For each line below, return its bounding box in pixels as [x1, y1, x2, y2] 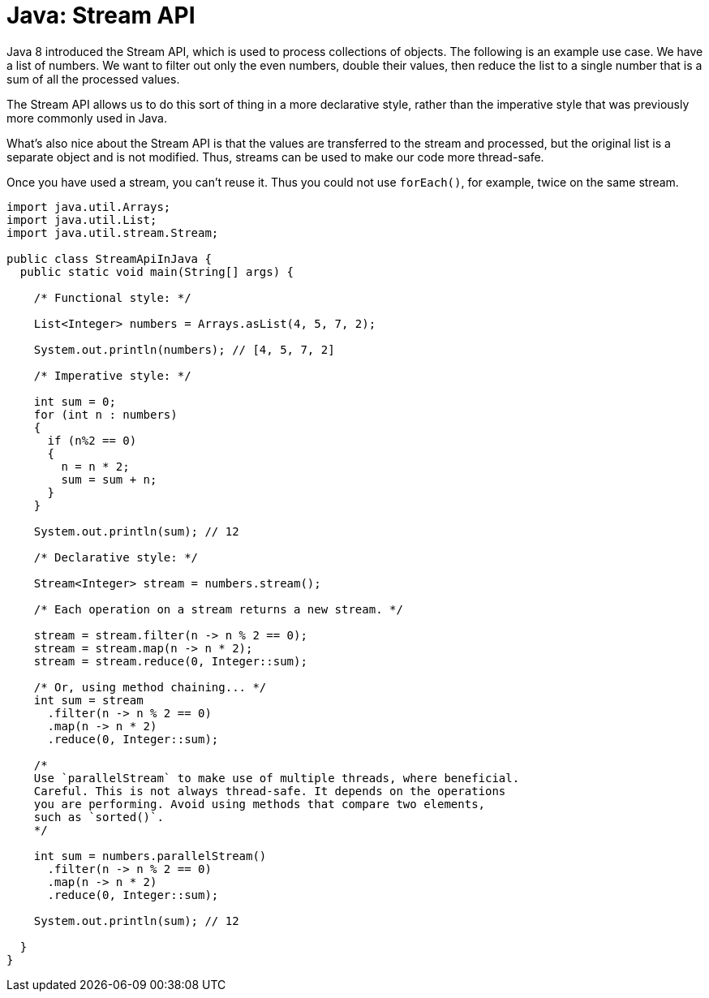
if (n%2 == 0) [47, 433, 137, 447]
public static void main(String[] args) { [19, 265, 294, 278]
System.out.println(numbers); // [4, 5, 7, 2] [33, 342, 335, 356]
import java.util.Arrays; [6, 200, 171, 213]
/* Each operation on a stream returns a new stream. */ [33, 602, 403, 616]
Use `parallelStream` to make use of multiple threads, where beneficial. [33, 771, 520, 785]
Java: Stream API [6, 2, 196, 29]
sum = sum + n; [61, 472, 157, 486]
